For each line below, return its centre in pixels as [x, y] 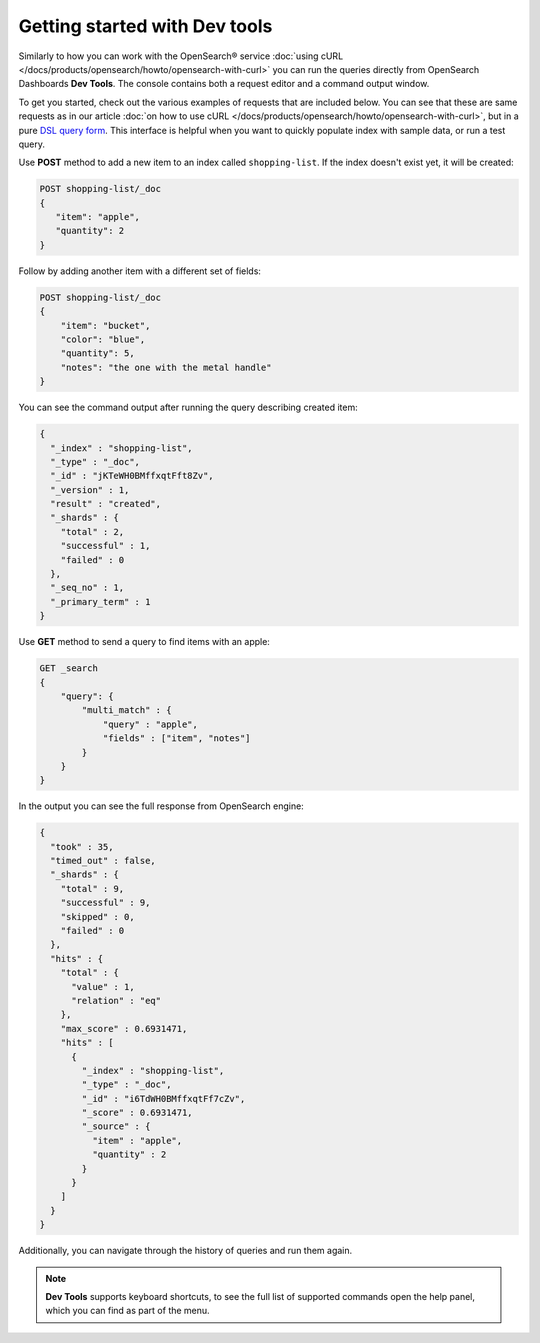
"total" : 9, [92, 888]
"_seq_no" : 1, [87, 588]
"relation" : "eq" [116, 1000]
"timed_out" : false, [103, 861]
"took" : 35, [82, 846]
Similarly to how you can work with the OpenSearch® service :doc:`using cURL [181, 56]
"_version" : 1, [90, 489]
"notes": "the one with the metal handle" [166, 367]
